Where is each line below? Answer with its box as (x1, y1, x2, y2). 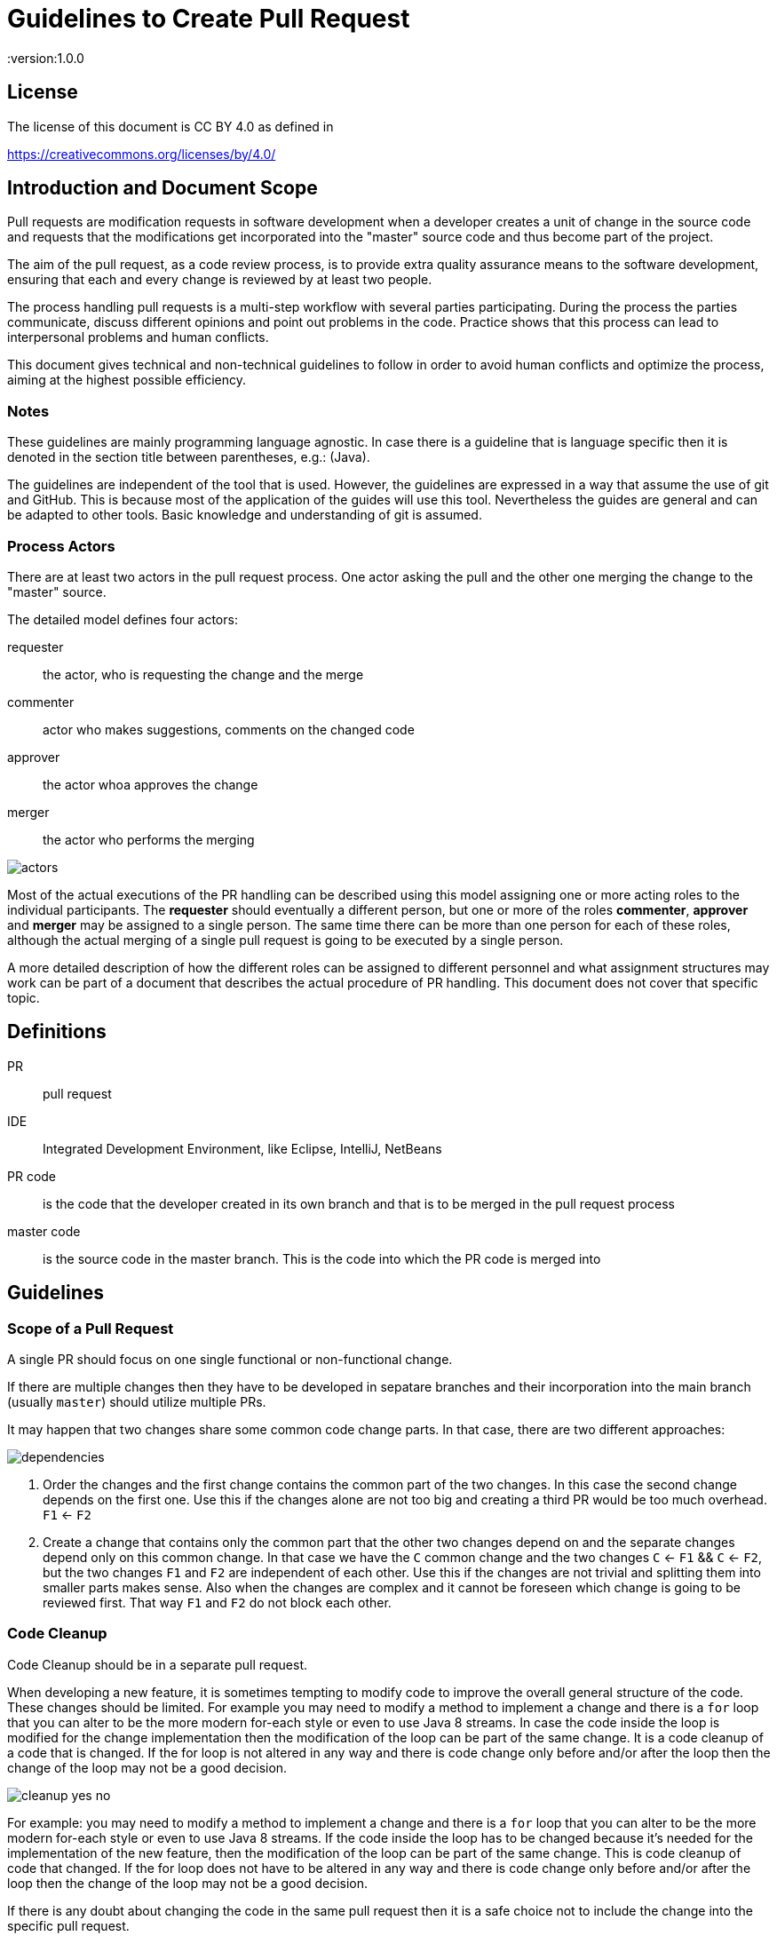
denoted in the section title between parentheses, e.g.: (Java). (7, 449, 370, 465)
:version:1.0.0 (7, 50, 84, 66)
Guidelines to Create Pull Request (7, 4, 410, 34)
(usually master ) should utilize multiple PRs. (7, 1394, 266, 1409)
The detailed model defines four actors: (7, 611, 238, 627)
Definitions (7, 1020, 107, 1043)
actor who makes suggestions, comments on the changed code (43, 721, 415, 737)
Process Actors (7, 536, 115, 555)
